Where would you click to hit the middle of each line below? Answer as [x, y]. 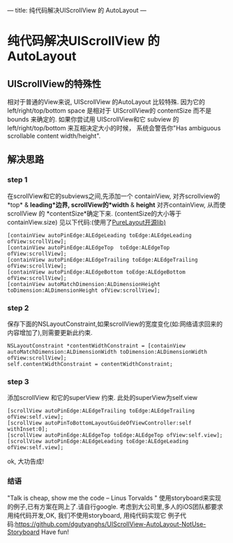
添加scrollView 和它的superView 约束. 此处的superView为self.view [103, 398]
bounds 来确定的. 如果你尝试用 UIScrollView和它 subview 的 [93, 119]
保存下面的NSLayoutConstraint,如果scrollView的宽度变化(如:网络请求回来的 [115, 324]
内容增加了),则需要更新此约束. [50, 332]
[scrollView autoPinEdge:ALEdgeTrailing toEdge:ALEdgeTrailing [101, 411]
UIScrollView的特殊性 [54, 83]
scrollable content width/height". [54, 136]
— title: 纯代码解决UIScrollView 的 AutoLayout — [77, 10]
